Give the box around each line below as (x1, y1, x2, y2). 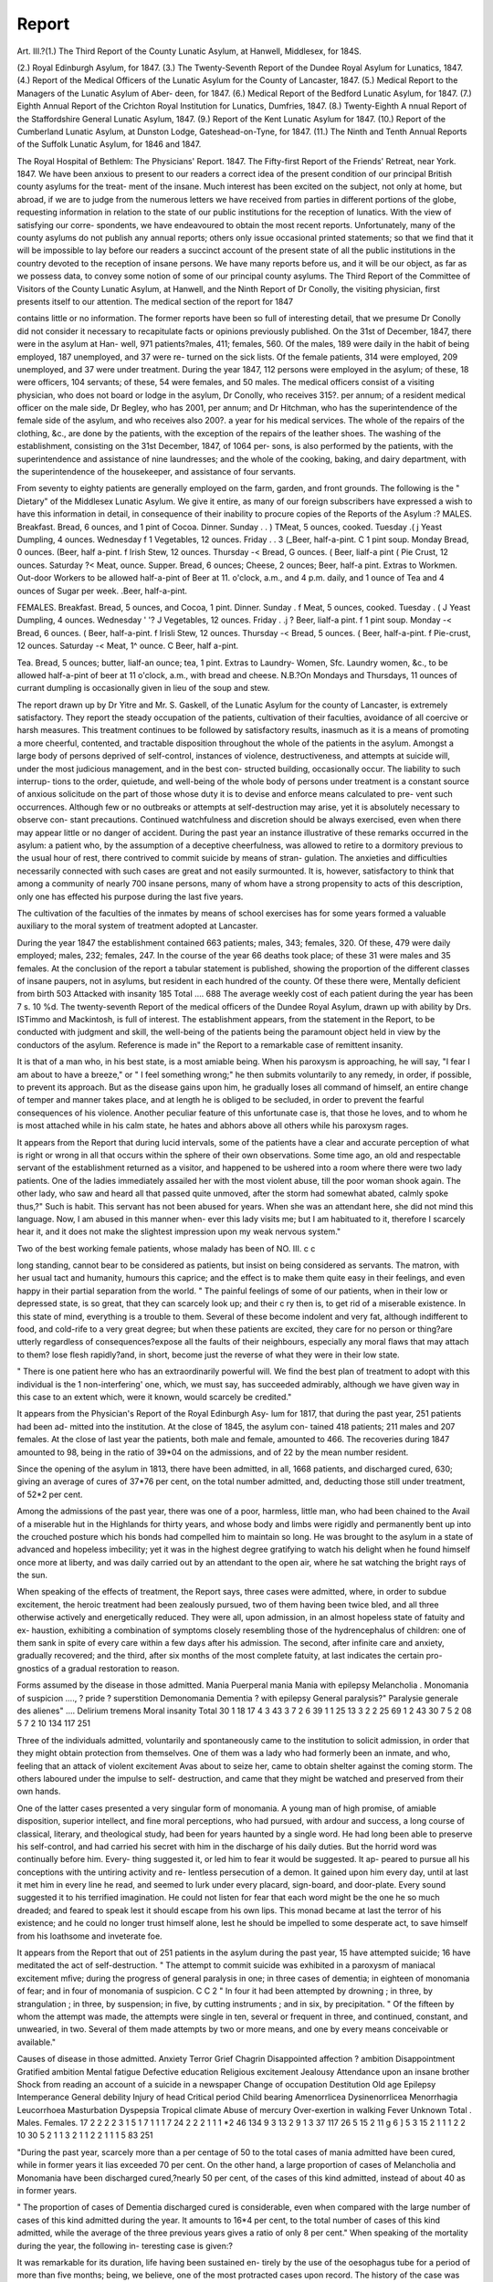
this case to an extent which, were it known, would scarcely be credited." (16, 1392, 292, 1402)
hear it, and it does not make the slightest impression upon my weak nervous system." (16, 1226, 341, 1237)
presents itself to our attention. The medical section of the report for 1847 (16, 296, 294, 307)
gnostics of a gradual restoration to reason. (16, 1662, 180, 1674)
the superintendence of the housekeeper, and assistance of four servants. (16, 466, 297, 477)
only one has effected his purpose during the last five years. (16, 891, 244, 902)
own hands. (16, 1785, 61, 1797)
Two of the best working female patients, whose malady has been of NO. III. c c (16, 1242, 316, 1254)
